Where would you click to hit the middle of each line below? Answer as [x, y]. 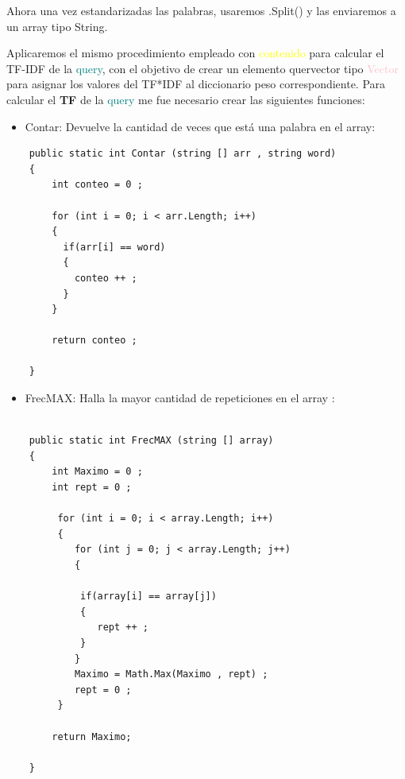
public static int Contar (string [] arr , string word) [183, 154]
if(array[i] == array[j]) [148, 597]
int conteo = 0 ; [97, 185]
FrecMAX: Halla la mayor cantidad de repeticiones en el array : [180, 398]
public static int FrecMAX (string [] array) [151, 441]
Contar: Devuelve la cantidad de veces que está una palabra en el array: [200, 126]
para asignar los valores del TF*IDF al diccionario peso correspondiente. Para [196, 84]
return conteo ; [94, 341]
